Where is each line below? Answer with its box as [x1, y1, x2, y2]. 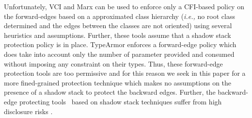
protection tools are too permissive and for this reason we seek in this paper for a [4, 68, 246, 78]
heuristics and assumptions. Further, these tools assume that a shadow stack [4, 30, 231, 40]
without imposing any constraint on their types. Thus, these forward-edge [4, 58, 223, 68]
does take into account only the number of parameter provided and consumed [4, 49, 235, 59]
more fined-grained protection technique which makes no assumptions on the [4, 77, 232, 87]
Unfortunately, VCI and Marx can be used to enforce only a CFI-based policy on [4, 1, 244, 11]
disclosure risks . [4, 106, 53, 116]
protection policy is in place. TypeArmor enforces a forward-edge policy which [4, 39, 236, 50]
